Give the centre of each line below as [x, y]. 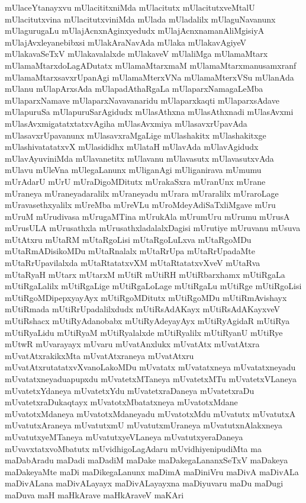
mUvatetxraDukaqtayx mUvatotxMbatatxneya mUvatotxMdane [121, 402]
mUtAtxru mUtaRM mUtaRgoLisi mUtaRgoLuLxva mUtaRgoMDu [128, 239]
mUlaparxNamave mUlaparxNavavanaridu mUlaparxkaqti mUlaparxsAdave [142, 100]
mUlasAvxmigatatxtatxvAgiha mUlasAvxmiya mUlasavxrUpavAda [126, 123]
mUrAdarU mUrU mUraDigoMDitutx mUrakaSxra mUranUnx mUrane [135, 181]
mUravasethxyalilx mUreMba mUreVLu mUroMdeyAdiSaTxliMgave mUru [140, 205]
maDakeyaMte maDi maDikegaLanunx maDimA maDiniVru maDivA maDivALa [152, 471]
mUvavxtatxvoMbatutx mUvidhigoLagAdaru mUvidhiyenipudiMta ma [133, 448]
